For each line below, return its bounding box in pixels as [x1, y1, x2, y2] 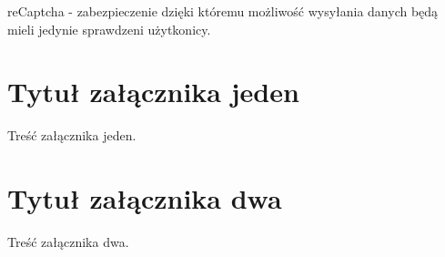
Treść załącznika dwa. [7, 232, 129, 252]
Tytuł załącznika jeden [7, 73, 299, 110]
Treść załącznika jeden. [7, 126, 137, 145]
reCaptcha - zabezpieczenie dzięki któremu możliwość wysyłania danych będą [7, 2, 439, 20]
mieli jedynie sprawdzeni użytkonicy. [7, 19, 211, 38]
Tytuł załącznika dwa [7, 180, 282, 217]
